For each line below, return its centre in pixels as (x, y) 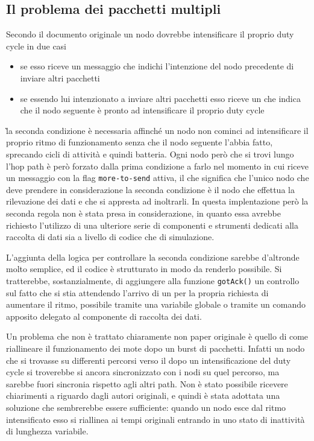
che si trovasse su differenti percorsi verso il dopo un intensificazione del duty (149, 360)
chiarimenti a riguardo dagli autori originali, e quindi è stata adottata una (143, 395)
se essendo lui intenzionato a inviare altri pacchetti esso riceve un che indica (160, 98)
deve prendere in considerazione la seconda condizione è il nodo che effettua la (150, 189)
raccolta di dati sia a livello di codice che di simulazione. (110, 237)
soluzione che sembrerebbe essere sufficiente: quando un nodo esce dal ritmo (146, 407)
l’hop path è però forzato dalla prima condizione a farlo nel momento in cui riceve (157, 166)
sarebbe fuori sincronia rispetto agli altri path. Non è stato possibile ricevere (147, 383)
